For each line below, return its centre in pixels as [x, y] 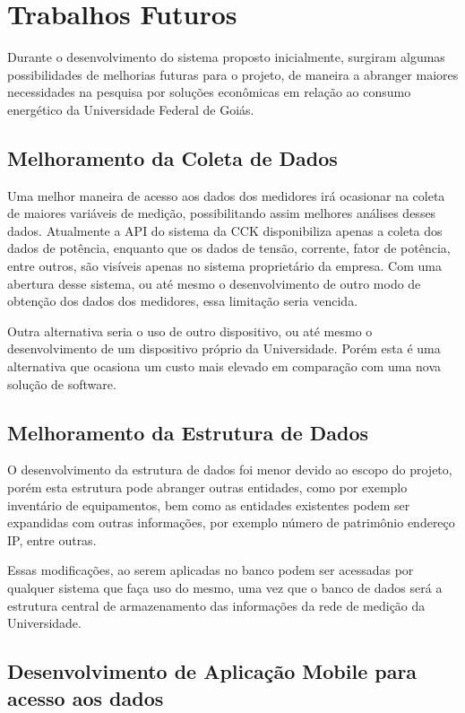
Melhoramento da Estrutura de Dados [188, 432]
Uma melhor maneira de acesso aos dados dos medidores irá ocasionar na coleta [226, 195]
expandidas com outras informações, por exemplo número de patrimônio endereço [231, 522]
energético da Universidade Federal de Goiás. [131, 109]
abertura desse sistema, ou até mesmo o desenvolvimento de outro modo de [214, 283]
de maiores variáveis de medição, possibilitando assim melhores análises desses [222, 213]
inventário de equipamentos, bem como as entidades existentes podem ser [209, 504]
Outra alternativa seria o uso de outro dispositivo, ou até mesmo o [190, 330]
